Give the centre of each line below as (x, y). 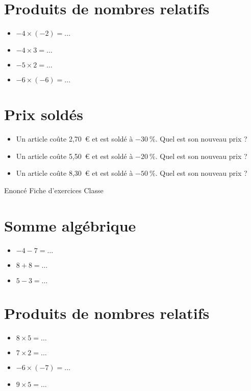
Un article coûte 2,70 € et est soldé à (74, 139)
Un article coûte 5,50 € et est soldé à (74, 156)
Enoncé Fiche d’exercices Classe (54, 190)
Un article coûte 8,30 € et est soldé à (74, 173)
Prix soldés (44, 114)
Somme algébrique (70, 225)
